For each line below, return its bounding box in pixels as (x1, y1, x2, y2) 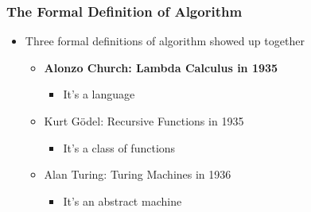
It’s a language (63, 86, 135, 102)
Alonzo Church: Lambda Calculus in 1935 (44, 59, 278, 75)
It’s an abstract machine (63, 192, 182, 209)
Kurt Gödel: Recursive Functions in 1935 (44, 113, 244, 129)
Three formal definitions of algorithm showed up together (25, 33, 305, 49)
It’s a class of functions (63, 139, 176, 156)
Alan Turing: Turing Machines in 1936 (44, 166, 231, 183)
